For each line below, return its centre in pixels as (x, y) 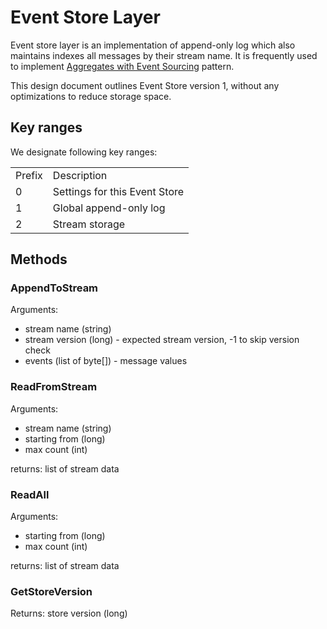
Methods (39, 259)
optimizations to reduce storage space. (91, 96)
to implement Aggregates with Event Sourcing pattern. (122, 66)
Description (80, 175)
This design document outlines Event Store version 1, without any (145, 85)
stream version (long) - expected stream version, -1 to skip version (162, 340)
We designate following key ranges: (84, 152)
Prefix (29, 175)
